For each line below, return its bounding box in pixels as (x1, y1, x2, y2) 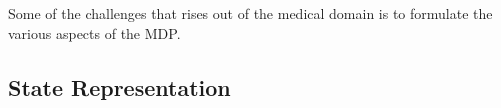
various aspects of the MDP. (8, 22, 181, 43)
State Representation (8, 71, 231, 102)
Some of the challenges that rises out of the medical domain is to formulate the (8, 3, 493, 23)
